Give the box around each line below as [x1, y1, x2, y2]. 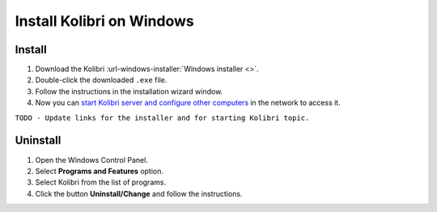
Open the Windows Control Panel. [35, 155, 149, 164]
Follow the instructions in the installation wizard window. [35, 86, 223, 96]
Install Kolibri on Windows [15, 12, 194, 30]
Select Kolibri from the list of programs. [35, 177, 166, 187]
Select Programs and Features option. [35, 166, 164, 176]
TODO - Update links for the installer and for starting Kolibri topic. [15, 113, 310, 123]
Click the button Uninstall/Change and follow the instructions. [35, 189, 243, 198]
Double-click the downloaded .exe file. [35, 75, 168, 85]
